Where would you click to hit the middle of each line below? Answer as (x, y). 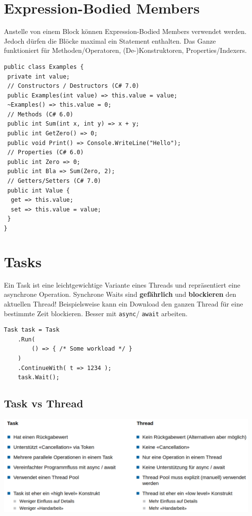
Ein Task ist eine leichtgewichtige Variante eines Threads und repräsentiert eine (122, 284)
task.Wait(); (39, 378)
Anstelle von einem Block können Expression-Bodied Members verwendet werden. (125, 31)
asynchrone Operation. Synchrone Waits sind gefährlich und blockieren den (120, 294)
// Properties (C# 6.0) (46, 153)
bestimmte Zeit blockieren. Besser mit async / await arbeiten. (96, 313)
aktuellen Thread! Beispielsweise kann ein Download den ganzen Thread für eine (124, 303)
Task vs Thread (44, 403)
